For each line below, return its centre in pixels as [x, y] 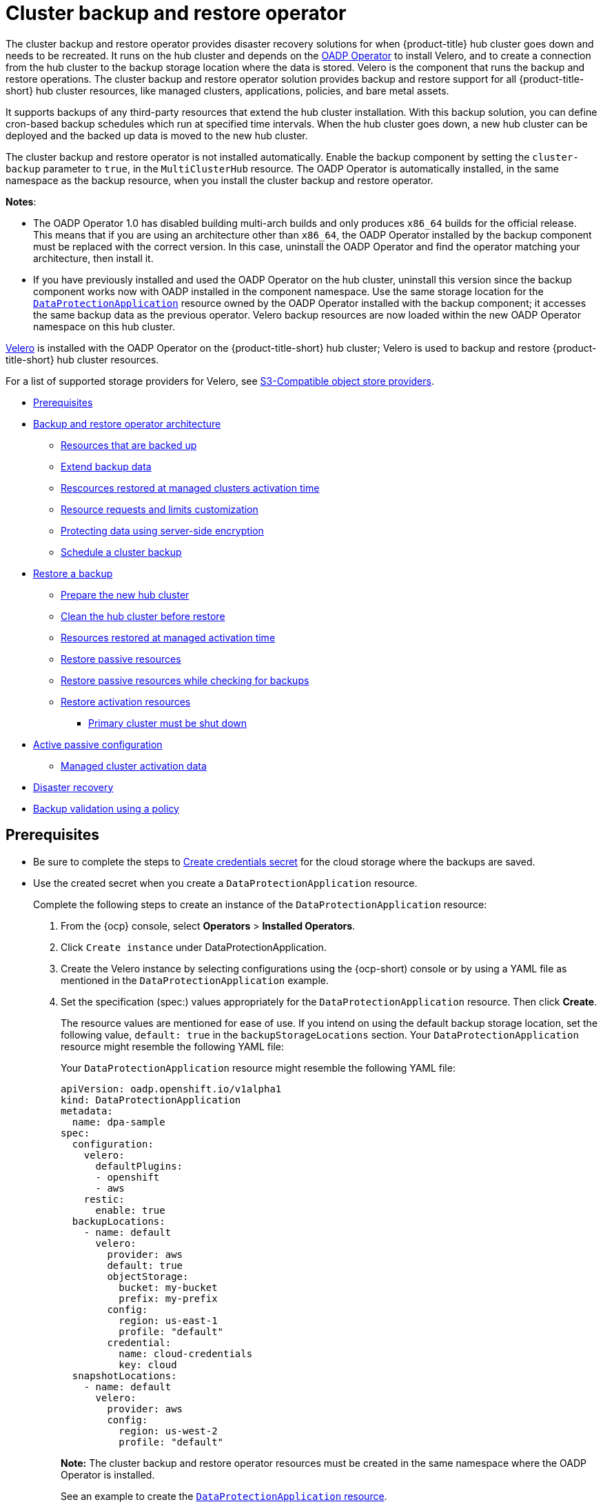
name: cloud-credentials [186, 1353]
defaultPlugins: [139, 1166]
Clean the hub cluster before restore [143, 616]
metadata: [87, 1111]
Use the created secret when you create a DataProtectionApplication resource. [225, 883]
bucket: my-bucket [168, 1287]
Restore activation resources [126, 701]
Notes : [21, 201]
